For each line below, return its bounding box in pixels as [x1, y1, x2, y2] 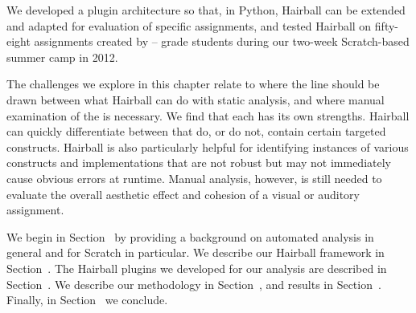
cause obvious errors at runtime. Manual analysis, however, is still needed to [6, 169, 382, 186]
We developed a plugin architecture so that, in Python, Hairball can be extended [6, 2, 406, 18]
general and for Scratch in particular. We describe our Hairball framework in [6, 244, 385, 261]
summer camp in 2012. [6, 48, 118, 65]
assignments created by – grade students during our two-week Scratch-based [34, 33, 410, 50]
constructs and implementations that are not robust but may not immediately [6, 154, 391, 171]
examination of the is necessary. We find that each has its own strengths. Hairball [6, 107, 410, 124]
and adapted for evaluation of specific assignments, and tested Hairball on [6, 17, 372, 34]
